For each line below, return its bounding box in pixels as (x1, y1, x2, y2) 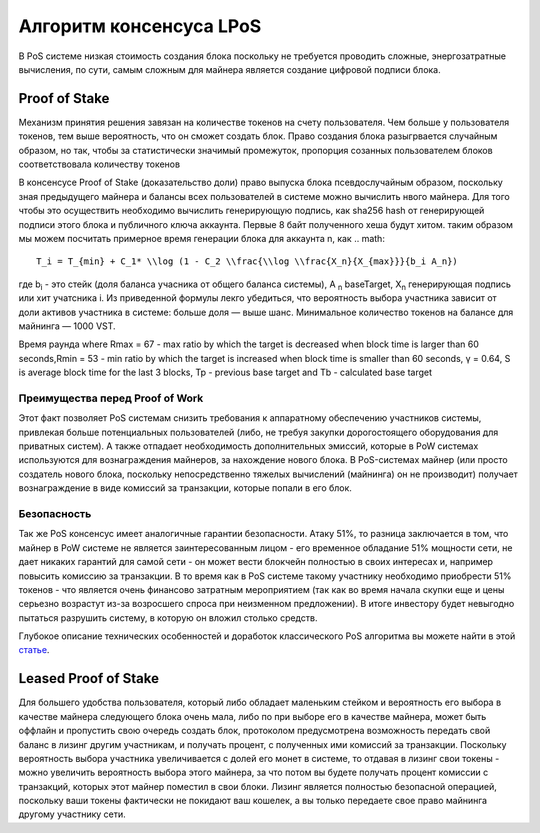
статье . (18, 644, 50, 656)
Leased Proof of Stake (18, 670, 160, 687)
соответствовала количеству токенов (18, 158, 180, 170)
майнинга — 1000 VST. (18, 320, 116, 332)
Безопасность (18, 506, 92, 520)
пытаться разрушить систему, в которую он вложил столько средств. (18, 611, 318, 624)
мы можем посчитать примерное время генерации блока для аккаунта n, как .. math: (18, 232, 385, 244)
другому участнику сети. (18, 808, 127, 820)
